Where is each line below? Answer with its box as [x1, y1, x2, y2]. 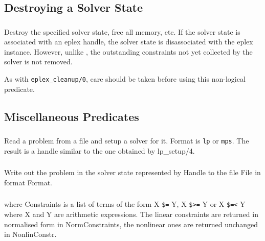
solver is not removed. [4, 56, 73, 67]
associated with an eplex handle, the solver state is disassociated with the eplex [4, 36, 253, 47]
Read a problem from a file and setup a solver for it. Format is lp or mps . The [4, 135, 249, 146]
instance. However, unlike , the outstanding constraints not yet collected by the [4, 46, 253, 57]
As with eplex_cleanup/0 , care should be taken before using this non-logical [4, 74, 246, 84]
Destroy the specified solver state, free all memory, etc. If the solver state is [4, 26, 240, 37]
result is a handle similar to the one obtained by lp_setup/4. [4, 145, 195, 156]
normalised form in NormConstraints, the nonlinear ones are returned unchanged [4, 219, 258, 229]
